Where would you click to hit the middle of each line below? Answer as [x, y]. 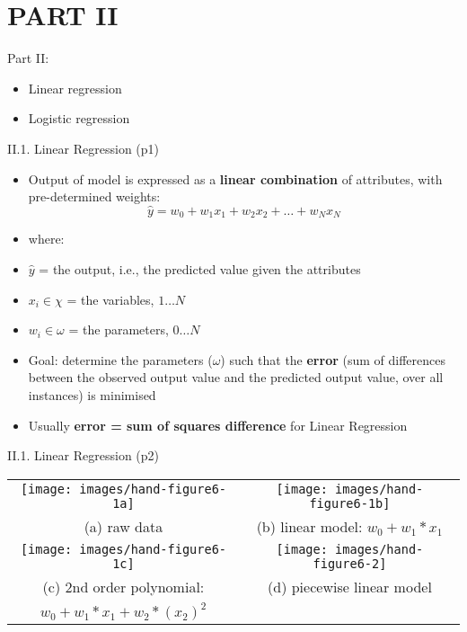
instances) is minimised [92, 394]
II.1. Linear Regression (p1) [84, 148]
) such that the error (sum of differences [333, 359]
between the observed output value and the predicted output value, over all [236, 377]
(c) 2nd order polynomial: [123, 586]
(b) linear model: [309, 526]
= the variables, [110, 299]
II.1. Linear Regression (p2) [84, 455]
